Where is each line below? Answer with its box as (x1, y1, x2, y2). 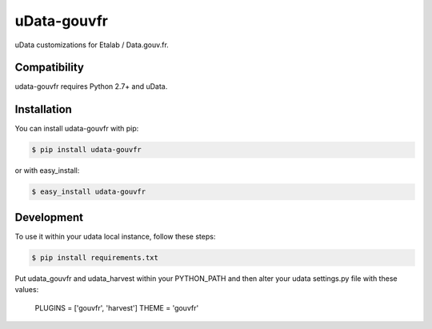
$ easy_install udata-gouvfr (31, 187, 146, 196)
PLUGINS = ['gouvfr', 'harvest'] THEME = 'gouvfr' (34, 303, 199, 312)
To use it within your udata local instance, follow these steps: (14, 231, 216, 241)
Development (14, 211, 84, 224)
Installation (14, 102, 72, 116)
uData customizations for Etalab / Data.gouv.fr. (14, 40, 170, 50)
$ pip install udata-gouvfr (31, 145, 142, 154)
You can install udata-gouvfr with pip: (14, 124, 139, 134)
